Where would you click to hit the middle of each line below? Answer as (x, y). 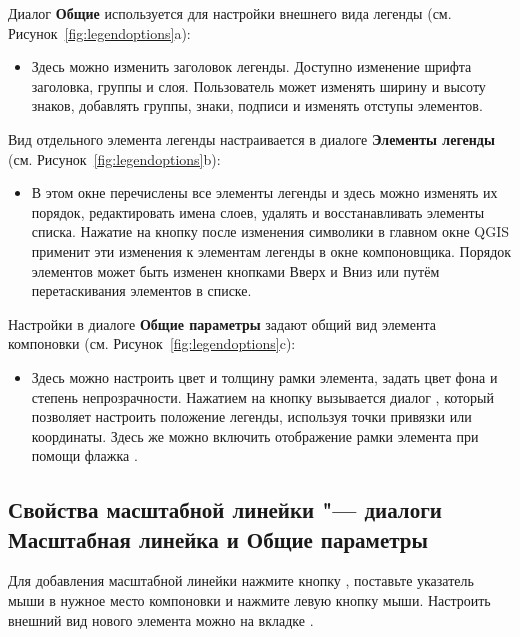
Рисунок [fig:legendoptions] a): (99, 32)
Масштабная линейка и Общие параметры (218, 538)
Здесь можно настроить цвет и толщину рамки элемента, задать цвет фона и (264, 376)
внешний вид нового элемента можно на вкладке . (161, 619)
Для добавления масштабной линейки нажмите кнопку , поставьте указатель (241, 580)
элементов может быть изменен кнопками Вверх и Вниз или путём (235, 270)
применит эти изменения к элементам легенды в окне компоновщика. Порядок (271, 250)
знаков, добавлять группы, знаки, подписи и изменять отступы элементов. (257, 105)
